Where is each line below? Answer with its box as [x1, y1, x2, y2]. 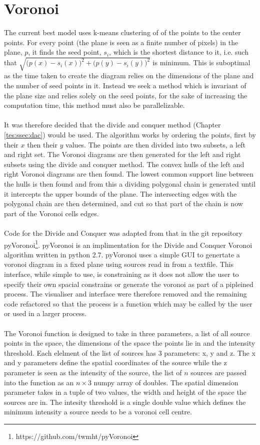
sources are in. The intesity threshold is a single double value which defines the [4, 396, 246, 407]
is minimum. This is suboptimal [152, 57, 250, 68]
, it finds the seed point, [28, 47, 101, 57]
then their [27, 139, 57, 150]
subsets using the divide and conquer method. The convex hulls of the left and [4, 159, 244, 169]
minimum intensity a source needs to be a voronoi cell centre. [4, 406, 192, 417]
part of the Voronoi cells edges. [4, 208, 99, 218]
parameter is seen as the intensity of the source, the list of [4, 367, 182, 377]
